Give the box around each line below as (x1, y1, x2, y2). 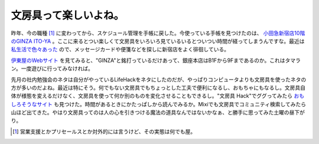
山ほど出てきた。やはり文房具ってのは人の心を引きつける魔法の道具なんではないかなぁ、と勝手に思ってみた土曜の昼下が (11, 109, 305, 116)
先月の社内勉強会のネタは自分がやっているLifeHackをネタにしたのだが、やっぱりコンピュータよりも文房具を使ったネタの (11, 76, 307, 83)
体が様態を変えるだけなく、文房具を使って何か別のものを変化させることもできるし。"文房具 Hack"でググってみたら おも (11, 92, 304, 100)
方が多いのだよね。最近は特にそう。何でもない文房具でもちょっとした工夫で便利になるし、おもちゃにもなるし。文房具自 (11, 84, 305, 91)
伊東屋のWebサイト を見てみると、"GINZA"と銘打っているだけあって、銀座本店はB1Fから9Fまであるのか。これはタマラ (11, 57, 301, 64)
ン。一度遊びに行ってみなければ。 (11, 65, 94, 72)
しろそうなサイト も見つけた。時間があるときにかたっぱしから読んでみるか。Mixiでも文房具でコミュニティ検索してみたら (11, 100, 307, 107)
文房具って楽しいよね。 (11, 9, 125, 22)
